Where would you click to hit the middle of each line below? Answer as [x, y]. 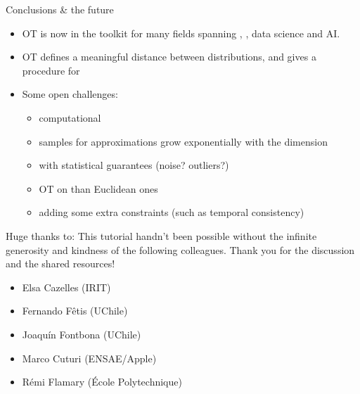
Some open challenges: [70, 94]
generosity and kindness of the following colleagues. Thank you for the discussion [180, 249]
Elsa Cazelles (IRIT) [66, 287]
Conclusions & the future [60, 9]
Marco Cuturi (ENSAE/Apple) [89, 358]
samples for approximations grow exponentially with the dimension [183, 141]
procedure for [51, 70]
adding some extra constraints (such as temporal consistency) [172, 212]
